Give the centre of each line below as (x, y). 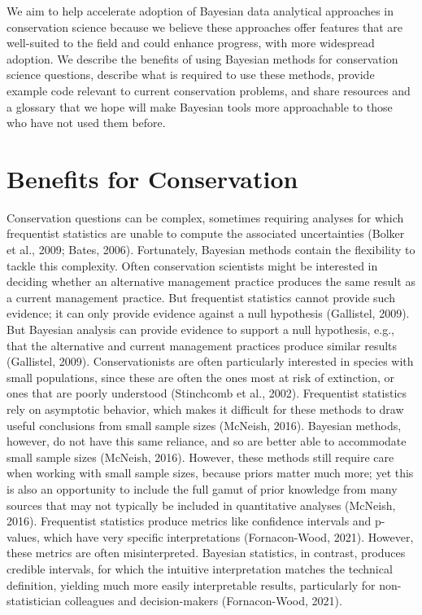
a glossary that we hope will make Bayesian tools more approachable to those (200, 106)
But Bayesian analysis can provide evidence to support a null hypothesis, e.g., (200, 329)
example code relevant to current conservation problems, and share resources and (209, 90)
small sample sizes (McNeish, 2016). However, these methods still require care (200, 457)
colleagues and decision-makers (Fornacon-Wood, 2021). (203, 601)
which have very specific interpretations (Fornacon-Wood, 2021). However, (228, 536)
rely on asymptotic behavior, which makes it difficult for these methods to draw (205, 409)
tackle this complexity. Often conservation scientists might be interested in (192, 265)
